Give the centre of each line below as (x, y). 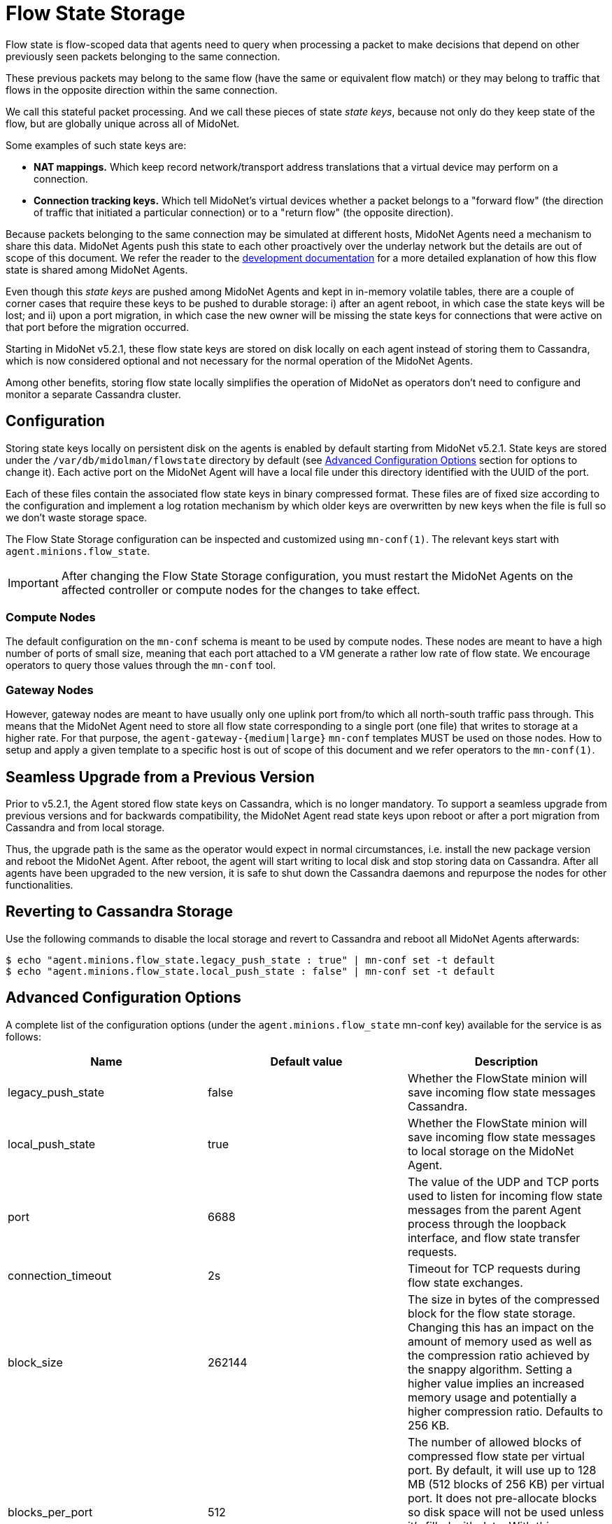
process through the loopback (487, 1223)
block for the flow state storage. (491, 1313)
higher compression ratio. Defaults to (505, 1411)
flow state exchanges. (465, 1282)
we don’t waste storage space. (77, 517)
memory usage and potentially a (492, 1397)
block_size (35, 1362)
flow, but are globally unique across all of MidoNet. (123, 123)
